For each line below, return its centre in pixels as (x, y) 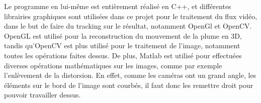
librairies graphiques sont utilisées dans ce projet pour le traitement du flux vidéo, (131, 16)
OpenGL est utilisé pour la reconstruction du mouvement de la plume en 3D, (123, 35)
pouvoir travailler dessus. (42, 95)
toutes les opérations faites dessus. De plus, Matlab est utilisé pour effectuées (123, 55)
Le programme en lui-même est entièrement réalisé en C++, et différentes (118, 6)
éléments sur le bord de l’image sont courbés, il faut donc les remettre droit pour (129, 85)
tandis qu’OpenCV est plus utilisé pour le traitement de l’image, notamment (122, 45)
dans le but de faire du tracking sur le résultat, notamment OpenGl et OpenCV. (128, 26)
